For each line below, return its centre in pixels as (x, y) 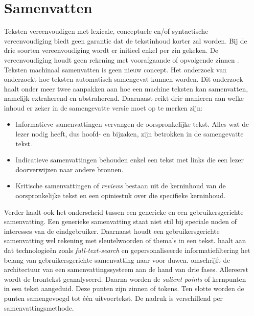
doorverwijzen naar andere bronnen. (69, 169)
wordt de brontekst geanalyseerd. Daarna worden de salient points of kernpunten (125, 279)
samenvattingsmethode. (39, 307)
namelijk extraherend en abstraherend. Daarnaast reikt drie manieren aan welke (124, 98)
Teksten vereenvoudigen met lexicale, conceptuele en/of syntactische (106, 31)
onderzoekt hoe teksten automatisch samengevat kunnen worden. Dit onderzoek (124, 79)
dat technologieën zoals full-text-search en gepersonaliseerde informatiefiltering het (127, 250)
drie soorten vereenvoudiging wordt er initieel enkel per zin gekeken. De (111, 50)
